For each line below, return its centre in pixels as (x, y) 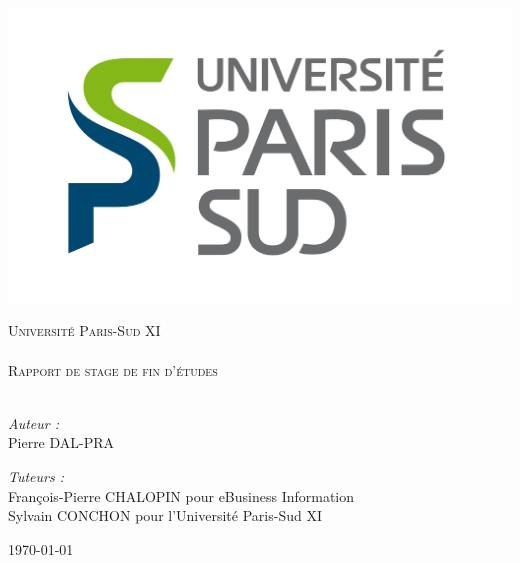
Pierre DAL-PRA (61, 442)
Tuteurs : (36, 475)
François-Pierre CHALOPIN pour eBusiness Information (181, 495)
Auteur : (34, 422)
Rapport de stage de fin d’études (113, 369)
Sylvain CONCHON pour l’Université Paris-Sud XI (165, 515)
